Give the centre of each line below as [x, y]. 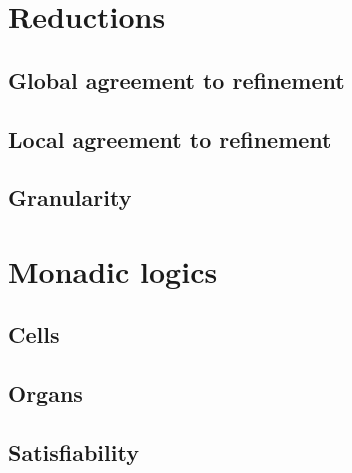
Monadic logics [113, 270]
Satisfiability [73, 452]
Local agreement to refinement [170, 138]
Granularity [70, 197]
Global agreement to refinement [176, 79]
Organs [45, 393]
